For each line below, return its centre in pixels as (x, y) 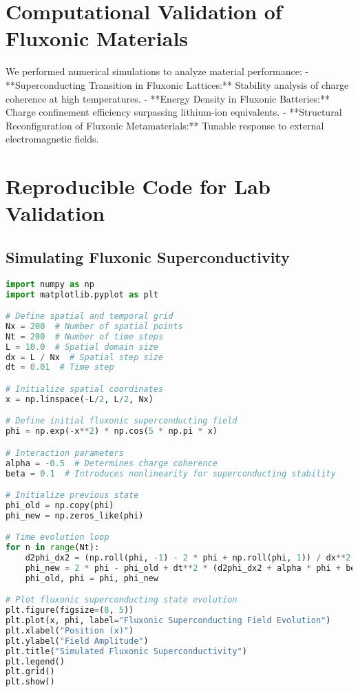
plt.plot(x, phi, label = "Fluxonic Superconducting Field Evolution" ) (168, 621)
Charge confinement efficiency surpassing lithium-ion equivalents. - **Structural (174, 112)
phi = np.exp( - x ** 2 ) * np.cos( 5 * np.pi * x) (112, 431)
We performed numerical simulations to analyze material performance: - (157, 71)
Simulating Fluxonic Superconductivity (148, 256)
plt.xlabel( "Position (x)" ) (70, 630)
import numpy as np (50, 284)
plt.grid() (30, 672)
